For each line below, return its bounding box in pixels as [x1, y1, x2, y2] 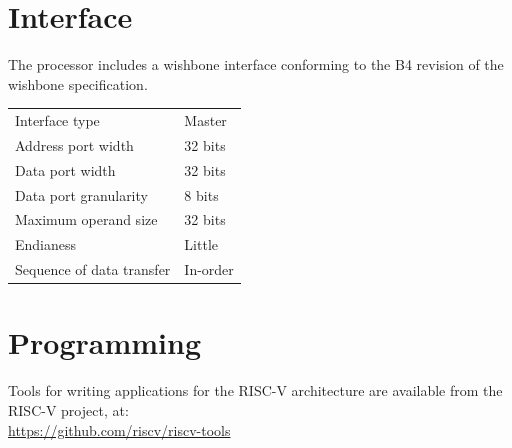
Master [184, 110, 227, 131]
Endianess [15, 234, 77, 255]
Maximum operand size [15, 209, 158, 230]
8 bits [184, 184, 219, 205]
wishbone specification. [8, 73, 148, 94]
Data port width [15, 159, 116, 180]
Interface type [15, 110, 100, 131]
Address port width [15, 134, 134, 155]
